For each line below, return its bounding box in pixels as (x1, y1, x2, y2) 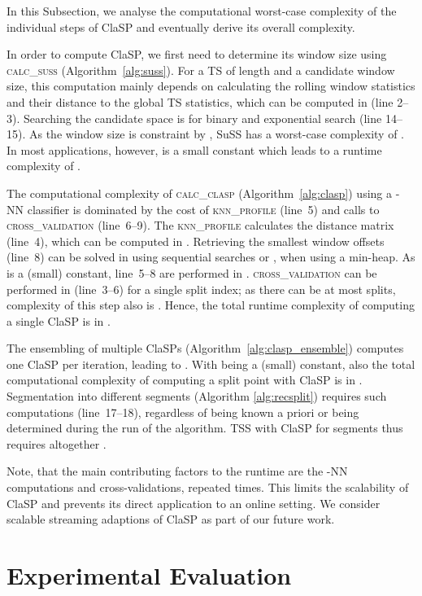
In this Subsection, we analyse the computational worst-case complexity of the (7, 2, 397, 19)
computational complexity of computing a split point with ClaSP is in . (7, 371, 363, 388)
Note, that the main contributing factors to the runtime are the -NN (7, 462, 348, 480)
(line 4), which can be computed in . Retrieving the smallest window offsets (7, 232, 385, 249)
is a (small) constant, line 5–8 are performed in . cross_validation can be (7, 264, 377, 281)
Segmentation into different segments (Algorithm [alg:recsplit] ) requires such (7, 388, 387, 405)
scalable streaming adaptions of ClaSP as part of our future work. (7, 511, 335, 528)
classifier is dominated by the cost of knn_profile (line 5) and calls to (27, 200, 380, 217)
